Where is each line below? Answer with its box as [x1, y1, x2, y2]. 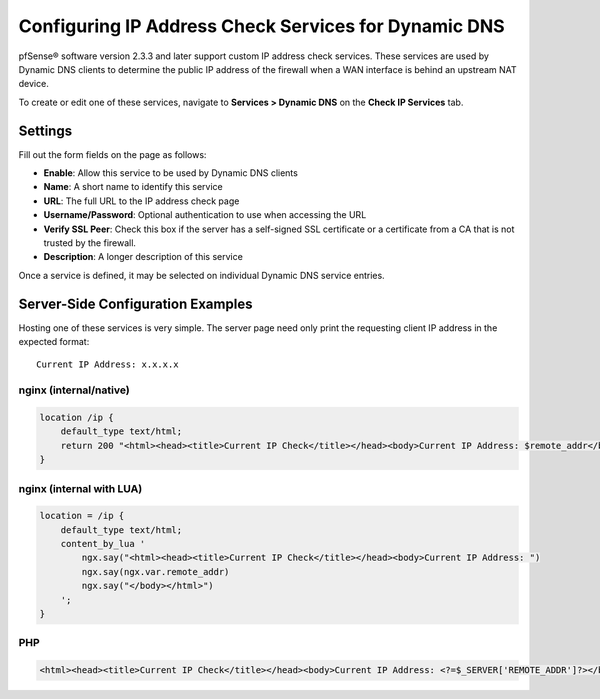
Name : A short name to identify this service [43, 181, 224, 193]
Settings [18, 122, 73, 139]
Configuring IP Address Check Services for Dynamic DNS [18, 15, 505, 37]
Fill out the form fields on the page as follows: [18, 148, 207, 160]
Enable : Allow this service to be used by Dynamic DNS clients [43, 167, 299, 179]
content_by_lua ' [60, 538, 146, 550]
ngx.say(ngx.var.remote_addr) [81, 566, 230, 577]
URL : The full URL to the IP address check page [43, 195, 240, 207]
